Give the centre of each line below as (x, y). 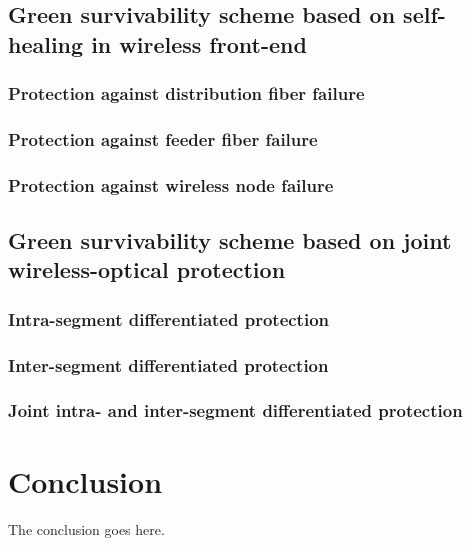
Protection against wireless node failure (171, 184)
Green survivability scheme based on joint (230, 240)
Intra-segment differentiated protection (169, 318)
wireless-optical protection (147, 269)
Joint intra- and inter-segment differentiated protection (235, 410)
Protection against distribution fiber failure (186, 93)
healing (46, 43)
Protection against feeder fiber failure (163, 138)
